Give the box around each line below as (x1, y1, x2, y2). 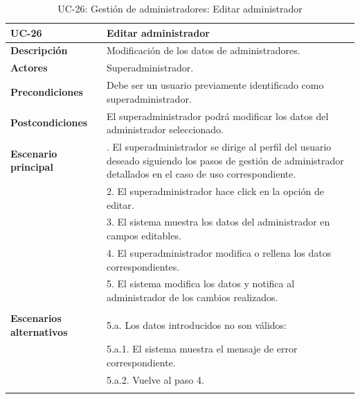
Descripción (10, 43, 68, 58)
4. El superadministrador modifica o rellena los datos (106, 245, 332, 260)
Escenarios (10, 311, 62, 325)
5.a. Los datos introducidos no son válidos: (106, 317, 287, 332)
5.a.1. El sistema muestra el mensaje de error (106, 341, 298, 356)
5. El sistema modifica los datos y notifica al (106, 276, 295, 291)
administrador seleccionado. (106, 122, 224, 137)
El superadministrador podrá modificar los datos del (106, 108, 329, 123)
